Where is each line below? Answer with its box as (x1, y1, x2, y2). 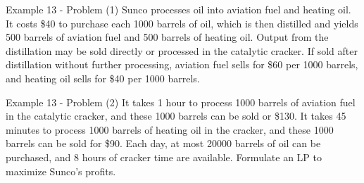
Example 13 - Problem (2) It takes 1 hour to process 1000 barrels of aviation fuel (6, 94, 356, 109)
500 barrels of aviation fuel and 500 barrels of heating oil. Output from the (6, 30, 329, 44)
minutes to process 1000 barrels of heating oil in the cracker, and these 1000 (6, 122, 334, 137)
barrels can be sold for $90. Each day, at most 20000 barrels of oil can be (6, 136, 321, 151)
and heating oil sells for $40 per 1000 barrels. (6, 70, 200, 85)
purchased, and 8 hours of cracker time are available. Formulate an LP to (6, 149, 322, 164)
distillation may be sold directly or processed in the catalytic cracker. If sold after (6, 43, 358, 58)
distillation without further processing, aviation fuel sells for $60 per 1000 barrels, (6, 57, 358, 72)
